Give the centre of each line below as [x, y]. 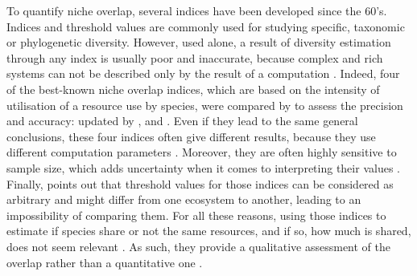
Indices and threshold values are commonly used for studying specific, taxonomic [206, 26]
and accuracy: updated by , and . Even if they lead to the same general [182, 121]
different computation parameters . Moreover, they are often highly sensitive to [202, 152]
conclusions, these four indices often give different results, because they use [191, 136]
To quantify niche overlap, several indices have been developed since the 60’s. [197, 10]
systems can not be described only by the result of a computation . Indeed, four [203, 73]
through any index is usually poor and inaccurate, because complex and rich [195, 57]
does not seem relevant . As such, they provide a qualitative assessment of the [199, 246]
